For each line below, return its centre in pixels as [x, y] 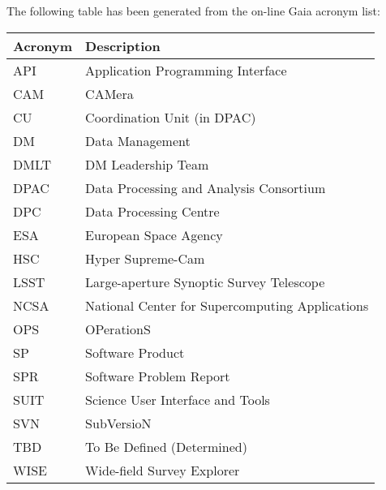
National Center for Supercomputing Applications [227, 305]
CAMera [109, 93]
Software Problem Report [158, 376]
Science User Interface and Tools [178, 399]
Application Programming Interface [186, 70]
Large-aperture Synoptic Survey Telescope [205, 282]
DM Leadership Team [147, 164]
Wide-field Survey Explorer [163, 470]
